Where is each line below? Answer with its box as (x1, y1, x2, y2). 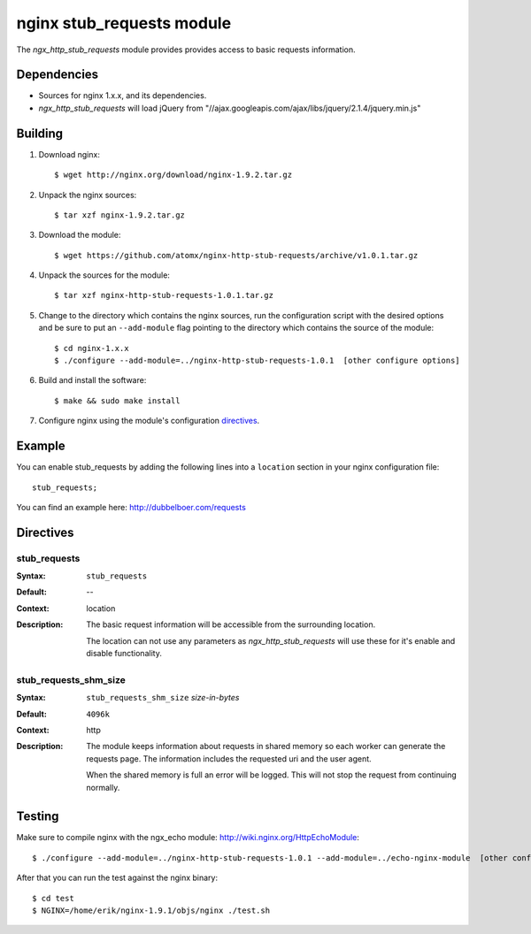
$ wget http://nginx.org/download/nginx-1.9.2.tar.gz (54, 170, 292, 180)
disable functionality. (86, 648, 163, 659)
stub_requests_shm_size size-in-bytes (86, 693, 240, 703)
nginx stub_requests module (16, 13, 232, 33)
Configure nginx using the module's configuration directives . (38, 416, 260, 426)
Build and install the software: (38, 375, 147, 386)
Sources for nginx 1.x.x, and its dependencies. (38, 90, 207, 101)
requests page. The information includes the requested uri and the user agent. (86, 753, 372, 764)
